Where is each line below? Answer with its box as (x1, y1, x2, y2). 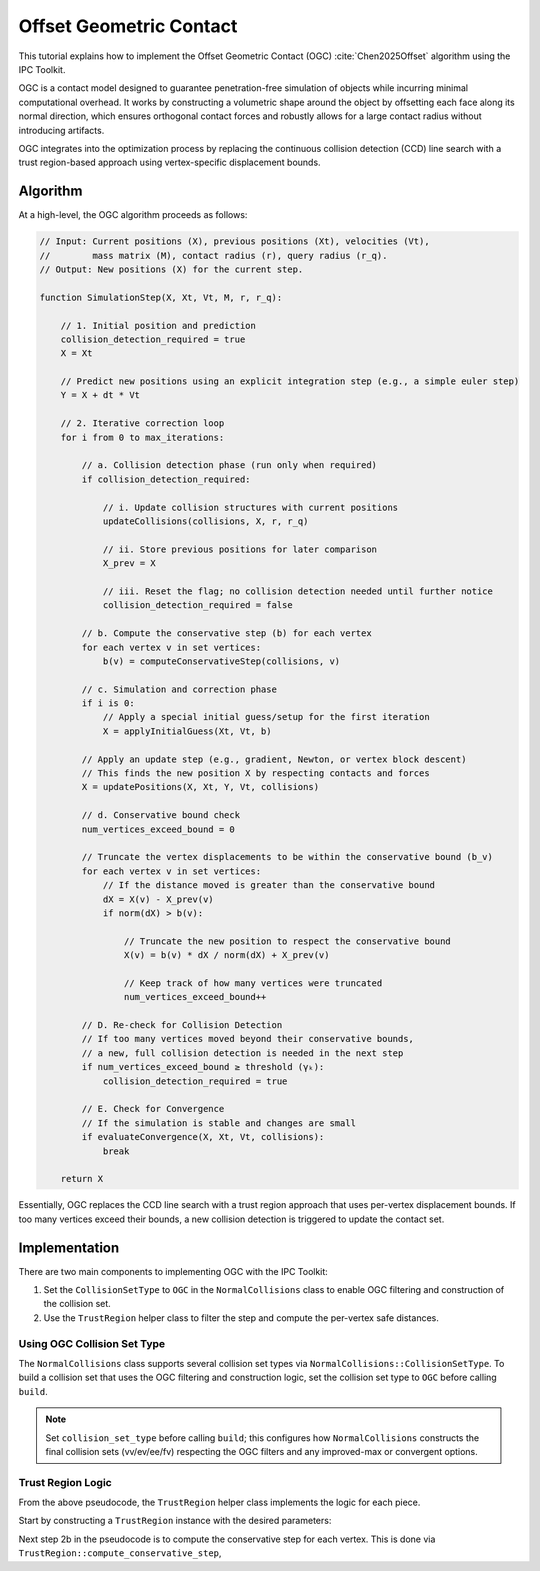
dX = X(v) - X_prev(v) (102, 893, 214, 905)
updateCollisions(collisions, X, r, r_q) (102, 515, 309, 527)
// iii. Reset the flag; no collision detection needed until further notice (102, 585, 494, 597)
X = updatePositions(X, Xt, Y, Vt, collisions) (81, 781, 320, 793)
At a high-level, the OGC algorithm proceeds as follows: (18, 209, 248, 221)
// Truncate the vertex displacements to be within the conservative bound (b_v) (81, 851, 494, 863)
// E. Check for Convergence (81, 1103, 225, 1115)
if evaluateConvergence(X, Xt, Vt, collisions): (81, 1131, 325, 1143)
